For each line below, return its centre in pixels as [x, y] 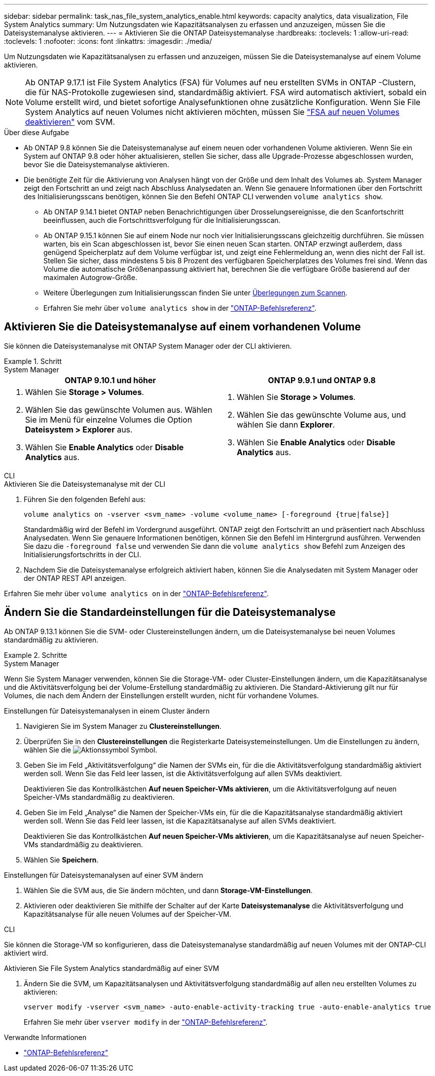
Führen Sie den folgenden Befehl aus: [85, 499]
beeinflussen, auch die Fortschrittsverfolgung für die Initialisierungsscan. [162, 220]
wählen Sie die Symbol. [91, 750]
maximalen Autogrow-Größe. [91, 277]
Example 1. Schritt [33, 361]
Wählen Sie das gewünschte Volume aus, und [321, 414]
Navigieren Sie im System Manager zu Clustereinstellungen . [123, 726]
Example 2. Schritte [36, 655]
